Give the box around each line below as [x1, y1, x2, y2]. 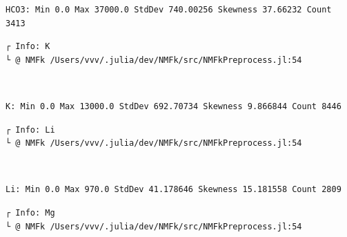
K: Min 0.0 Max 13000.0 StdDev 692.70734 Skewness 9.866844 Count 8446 [6, 101, 341, 111]
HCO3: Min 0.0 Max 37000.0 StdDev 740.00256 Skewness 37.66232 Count [6, 5, 332, 15]
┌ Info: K [6, 41, 50, 52]
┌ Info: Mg [6, 207, 55, 218]
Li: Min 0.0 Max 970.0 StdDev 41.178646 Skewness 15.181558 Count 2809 [6, 184, 341, 195]
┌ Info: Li [6, 124, 55, 135]
